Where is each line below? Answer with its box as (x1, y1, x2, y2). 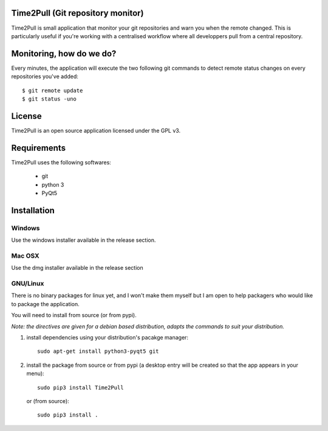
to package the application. (11, 300, 80, 307)
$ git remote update (22, 87, 83, 94)
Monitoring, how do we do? (11, 48, 117, 59)
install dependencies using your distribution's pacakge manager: (26, 333, 188, 341)
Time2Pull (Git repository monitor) (11, 8, 144, 18)
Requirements (11, 142, 66, 153)
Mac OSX (11, 252, 39, 260)
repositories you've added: (11, 73, 79, 80)
